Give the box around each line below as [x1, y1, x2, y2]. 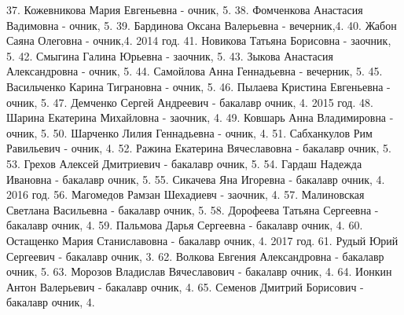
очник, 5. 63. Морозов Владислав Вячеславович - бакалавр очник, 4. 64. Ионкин [6, 263, 392, 280]
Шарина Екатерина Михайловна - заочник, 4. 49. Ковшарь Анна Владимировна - [6, 109, 394, 126]
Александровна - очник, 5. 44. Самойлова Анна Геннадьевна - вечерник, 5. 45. [6, 63, 383, 79]
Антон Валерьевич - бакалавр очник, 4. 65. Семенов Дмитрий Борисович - [6, 278, 364, 295]
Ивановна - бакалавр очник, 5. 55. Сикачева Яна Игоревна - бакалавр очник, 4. [6, 170, 385, 187]
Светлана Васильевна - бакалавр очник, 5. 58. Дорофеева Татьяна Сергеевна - [6, 201, 379, 218]
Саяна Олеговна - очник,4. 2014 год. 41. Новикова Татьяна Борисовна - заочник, [6, 32, 391, 49]
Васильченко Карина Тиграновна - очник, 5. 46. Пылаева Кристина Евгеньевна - [6, 78, 391, 94]
